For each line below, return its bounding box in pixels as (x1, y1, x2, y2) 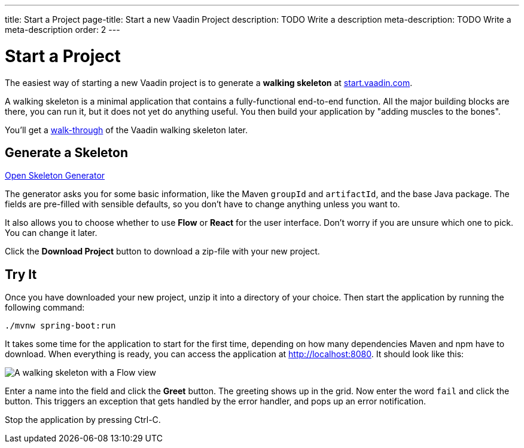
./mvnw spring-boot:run (5, 321, 116, 331)
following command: (5, 302, 85, 313)
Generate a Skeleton (5, 145, 129, 160)
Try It (5, 266, 37, 282)
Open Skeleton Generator (5, 170, 105, 181)
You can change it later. (5, 228, 98, 238)
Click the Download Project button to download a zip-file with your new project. (5, 246, 320, 257)
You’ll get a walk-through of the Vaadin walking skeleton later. (5, 124, 248, 135)
